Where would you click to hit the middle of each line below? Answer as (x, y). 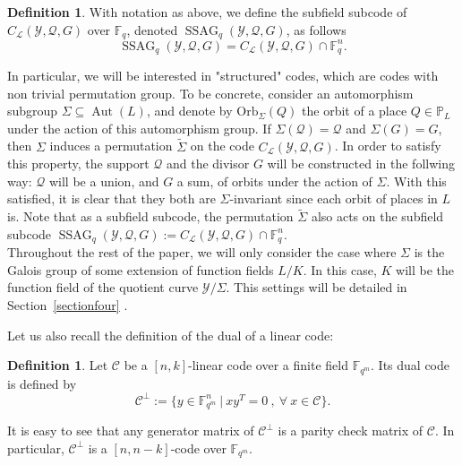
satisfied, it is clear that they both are (111, 198)
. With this (416, 181)
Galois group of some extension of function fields (141, 269)
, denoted (152, 29)
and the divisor (208, 164)
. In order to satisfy (388, 146)
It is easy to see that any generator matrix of (131, 431)
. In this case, (340, 269)
